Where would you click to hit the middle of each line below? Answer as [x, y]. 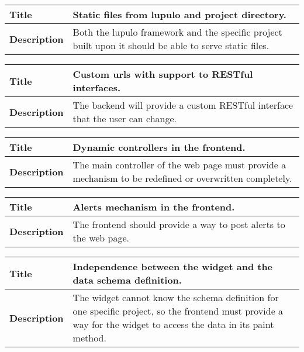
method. [89, 338]
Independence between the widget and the [173, 266]
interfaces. [97, 87]
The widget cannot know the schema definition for [176, 297]
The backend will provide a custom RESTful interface [183, 105]
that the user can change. [125, 118]
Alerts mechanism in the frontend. [154, 207]
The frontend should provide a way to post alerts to [179, 224]
